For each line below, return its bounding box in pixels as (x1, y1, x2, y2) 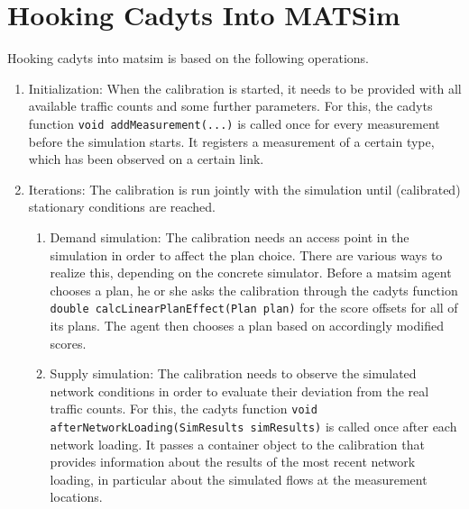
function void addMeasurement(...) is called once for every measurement (28, 114, 440, 132)
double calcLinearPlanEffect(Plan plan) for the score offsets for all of (50, 298, 458, 317)
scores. (50, 333, 87, 352)
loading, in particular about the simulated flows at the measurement (50, 469, 428, 488)
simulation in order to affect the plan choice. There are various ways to (50, 245, 443, 264)
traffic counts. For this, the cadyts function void (50, 399, 317, 418)
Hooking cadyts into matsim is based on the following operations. (7, 49, 370, 68)
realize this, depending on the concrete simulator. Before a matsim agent (50, 263, 452, 282)
